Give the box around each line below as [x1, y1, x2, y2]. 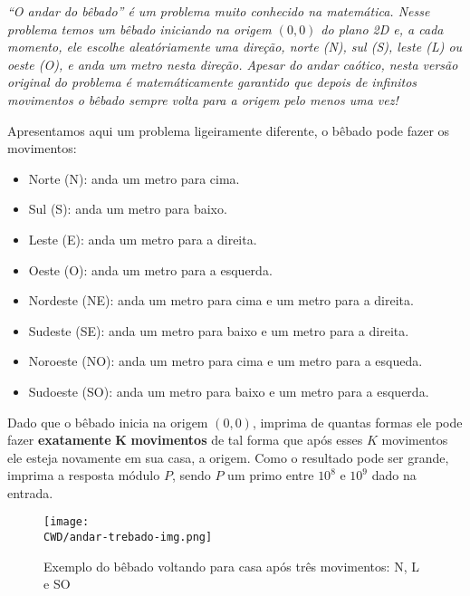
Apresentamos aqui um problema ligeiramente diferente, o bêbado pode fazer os [7, 120, 450, 139]
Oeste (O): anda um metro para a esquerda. [28, 260, 273, 279]
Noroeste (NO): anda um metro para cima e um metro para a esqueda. [28, 351, 423, 370]
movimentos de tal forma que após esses [130, 430, 363, 449]
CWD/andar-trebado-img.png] [43, 531, 213, 544]
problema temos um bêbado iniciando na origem [7, 19, 272, 38]
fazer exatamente [7, 430, 111, 449]
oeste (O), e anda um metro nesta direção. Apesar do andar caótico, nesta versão [7, 54, 458, 73]
